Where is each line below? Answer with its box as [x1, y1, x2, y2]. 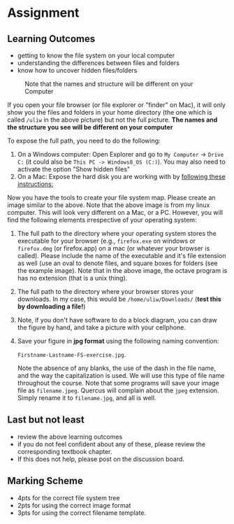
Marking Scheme [7, 475, 84, 487]
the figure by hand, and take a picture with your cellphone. [17, 323, 187, 332]
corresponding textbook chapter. [17, 447, 112, 455]
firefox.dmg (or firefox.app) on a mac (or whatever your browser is [17, 244, 210, 253]
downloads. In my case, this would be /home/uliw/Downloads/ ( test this [17, 295, 221, 303]
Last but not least [7, 414, 85, 426]
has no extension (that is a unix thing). [17, 274, 128, 282]
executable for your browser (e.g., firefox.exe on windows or [17, 236, 196, 245]
